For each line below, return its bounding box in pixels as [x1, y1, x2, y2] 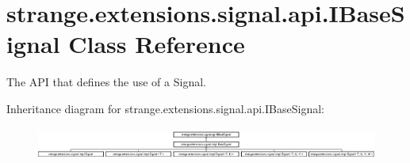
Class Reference [68, 28, 245, 60]
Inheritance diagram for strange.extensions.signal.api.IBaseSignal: [6, 100, 324, 116]
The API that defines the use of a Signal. [6, 74, 206, 90]
